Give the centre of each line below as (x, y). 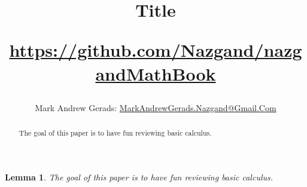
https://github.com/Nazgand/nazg (156, 50)
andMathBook (156, 73)
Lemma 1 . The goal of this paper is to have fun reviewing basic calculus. (139, 177)
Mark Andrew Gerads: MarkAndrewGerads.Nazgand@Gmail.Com (156, 107)
